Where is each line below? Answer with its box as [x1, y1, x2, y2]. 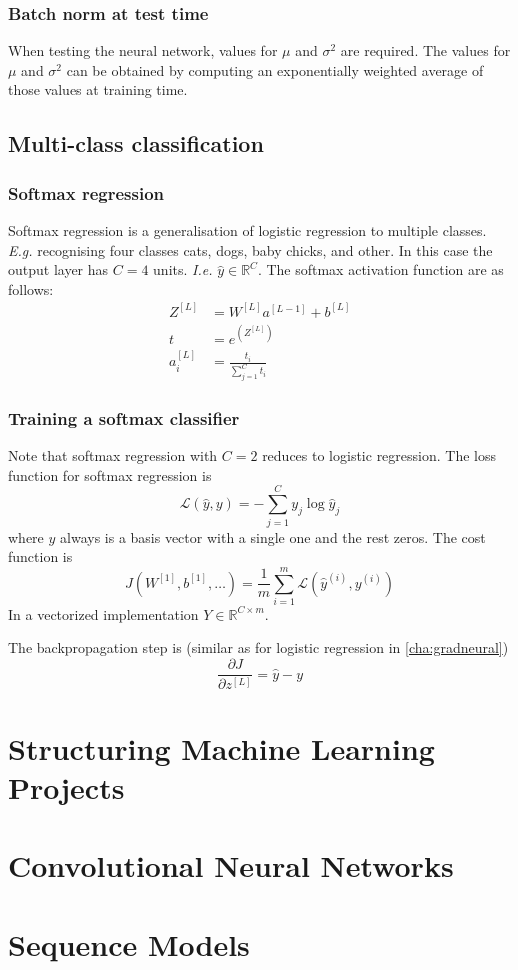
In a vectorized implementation [8, 603, 199, 624]
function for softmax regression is [8, 464, 212, 485]
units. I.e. [153, 259, 213, 280]
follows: [8, 278, 54, 299]
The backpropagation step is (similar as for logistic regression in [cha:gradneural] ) [8, 637, 509, 658]
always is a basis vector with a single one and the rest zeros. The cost [60, 526, 486, 547]
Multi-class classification [8, 128, 264, 159]
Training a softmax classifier [8, 405, 240, 430]
